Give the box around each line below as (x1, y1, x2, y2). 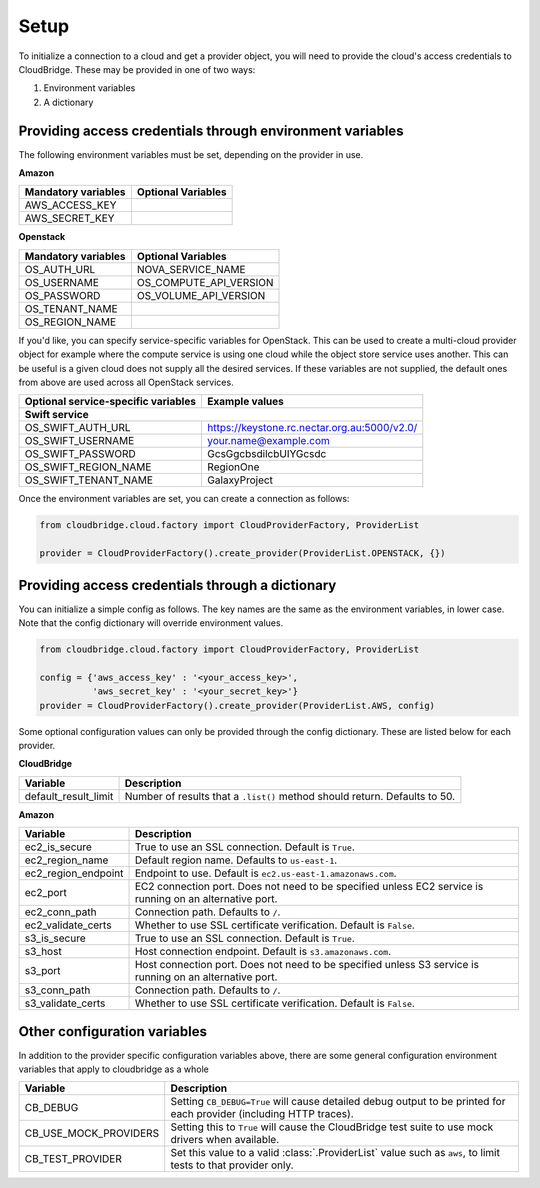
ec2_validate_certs (24, 918, 112, 932)
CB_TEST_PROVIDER (24, 1152, 122, 1166)
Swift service (24, 408, 89, 422)
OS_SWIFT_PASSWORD (24, 447, 137, 461)
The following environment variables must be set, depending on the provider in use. (18, 148, 364, 160)
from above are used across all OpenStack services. (18, 376, 234, 388)
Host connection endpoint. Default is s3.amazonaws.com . (134, 945, 392, 959)
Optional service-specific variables (24, 395, 197, 409)
